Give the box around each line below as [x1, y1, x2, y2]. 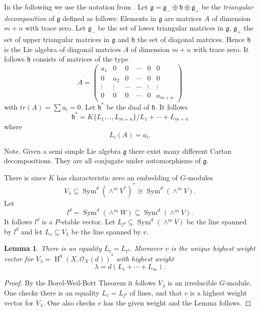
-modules [185, 172, 213, 182]
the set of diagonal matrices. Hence [137, 34, 245, 45]
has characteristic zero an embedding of [56, 172, 178, 182]
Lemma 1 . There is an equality [4, 243, 102, 253]
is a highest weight [190, 287, 247, 297]
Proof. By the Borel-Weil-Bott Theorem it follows [4, 277, 156, 288]
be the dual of [106, 101, 149, 112]
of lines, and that [129, 287, 182, 297]
